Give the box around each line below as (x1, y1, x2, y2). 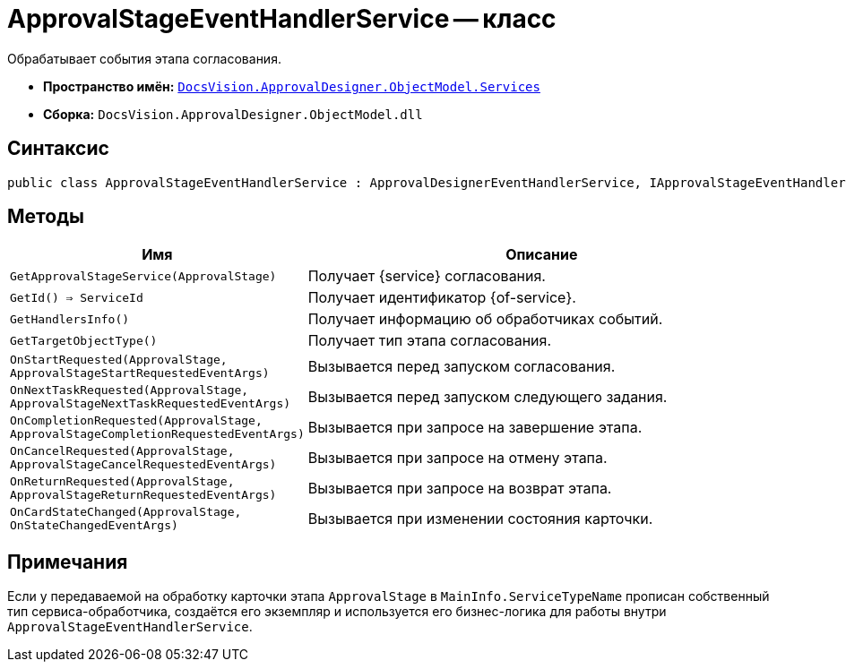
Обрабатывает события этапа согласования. (7, 50, 281, 66)
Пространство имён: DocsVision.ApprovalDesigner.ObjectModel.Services (43, 78, 540, 94)
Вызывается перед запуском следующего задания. (307, 388, 668, 407)
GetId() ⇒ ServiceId (10, 290, 143, 304)
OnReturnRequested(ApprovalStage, (10, 475, 235, 489)
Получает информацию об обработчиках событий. (307, 310, 663, 329)
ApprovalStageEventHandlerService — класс (7, 4, 557, 34)
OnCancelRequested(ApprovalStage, (10, 444, 235, 459)
